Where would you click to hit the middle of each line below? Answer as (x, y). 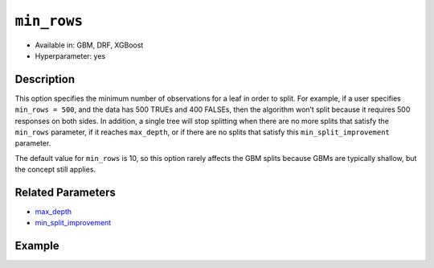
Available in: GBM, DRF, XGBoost (89, 45)
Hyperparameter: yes (70, 56)
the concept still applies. (55, 170)
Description (45, 79)
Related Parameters (66, 192)
